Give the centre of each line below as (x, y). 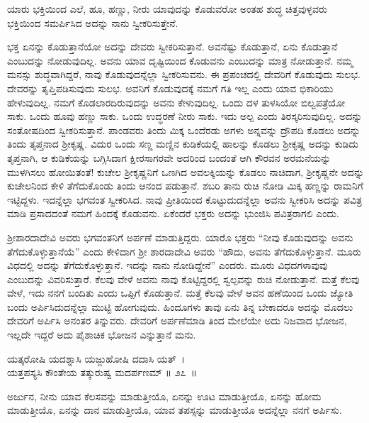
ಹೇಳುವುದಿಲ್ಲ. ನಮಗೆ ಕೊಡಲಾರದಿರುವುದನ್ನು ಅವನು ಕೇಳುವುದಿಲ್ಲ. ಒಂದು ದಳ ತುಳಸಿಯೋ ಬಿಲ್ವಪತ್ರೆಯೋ (176, 102)
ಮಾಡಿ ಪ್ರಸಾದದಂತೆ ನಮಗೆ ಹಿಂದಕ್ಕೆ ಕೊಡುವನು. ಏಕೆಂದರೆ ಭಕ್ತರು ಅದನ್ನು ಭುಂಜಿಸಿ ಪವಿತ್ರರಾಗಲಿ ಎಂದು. (173, 213)
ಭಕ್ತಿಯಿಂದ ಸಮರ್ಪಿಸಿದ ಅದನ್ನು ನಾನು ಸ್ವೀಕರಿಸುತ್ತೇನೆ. (93, 22)
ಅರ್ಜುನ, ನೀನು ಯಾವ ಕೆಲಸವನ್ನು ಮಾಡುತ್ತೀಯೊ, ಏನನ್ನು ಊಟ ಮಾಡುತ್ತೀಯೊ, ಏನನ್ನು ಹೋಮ (164, 396)
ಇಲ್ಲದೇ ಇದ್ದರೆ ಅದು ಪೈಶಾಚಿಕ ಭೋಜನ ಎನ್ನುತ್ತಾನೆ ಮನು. (102, 335)
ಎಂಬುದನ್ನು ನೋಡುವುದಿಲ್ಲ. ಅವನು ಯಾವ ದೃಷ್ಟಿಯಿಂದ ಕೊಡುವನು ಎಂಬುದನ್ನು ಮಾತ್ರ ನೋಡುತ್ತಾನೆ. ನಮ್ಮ (180, 60)
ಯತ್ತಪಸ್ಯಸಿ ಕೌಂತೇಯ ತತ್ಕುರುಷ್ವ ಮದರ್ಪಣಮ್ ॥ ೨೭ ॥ (102, 372)
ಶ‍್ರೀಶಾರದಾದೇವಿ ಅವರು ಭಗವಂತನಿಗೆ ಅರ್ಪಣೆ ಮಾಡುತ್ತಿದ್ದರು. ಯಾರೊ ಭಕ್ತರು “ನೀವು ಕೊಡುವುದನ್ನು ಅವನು (180, 237)
